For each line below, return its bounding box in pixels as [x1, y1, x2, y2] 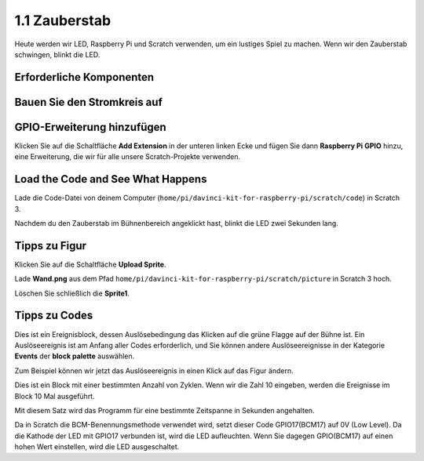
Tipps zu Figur [14, 239, 86, 252]
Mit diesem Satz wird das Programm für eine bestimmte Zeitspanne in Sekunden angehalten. [14, 405, 315, 415]
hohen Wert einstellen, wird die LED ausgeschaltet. [14, 442, 180, 452]
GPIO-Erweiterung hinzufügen [14, 120, 166, 133]
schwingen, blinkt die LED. [14, 49, 101, 59]
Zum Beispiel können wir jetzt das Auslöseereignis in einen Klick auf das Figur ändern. [14, 365, 294, 376]
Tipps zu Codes [14, 309, 93, 322]
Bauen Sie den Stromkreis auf [14, 95, 163, 109]
